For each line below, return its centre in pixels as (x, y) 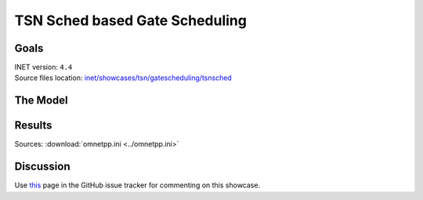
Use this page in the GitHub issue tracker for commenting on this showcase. (137, 185)
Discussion (42, 167)
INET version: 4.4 (43, 67)
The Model (41, 101)
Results (33, 125)
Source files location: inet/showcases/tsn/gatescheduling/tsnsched (123, 78)
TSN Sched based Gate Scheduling (130, 20)
